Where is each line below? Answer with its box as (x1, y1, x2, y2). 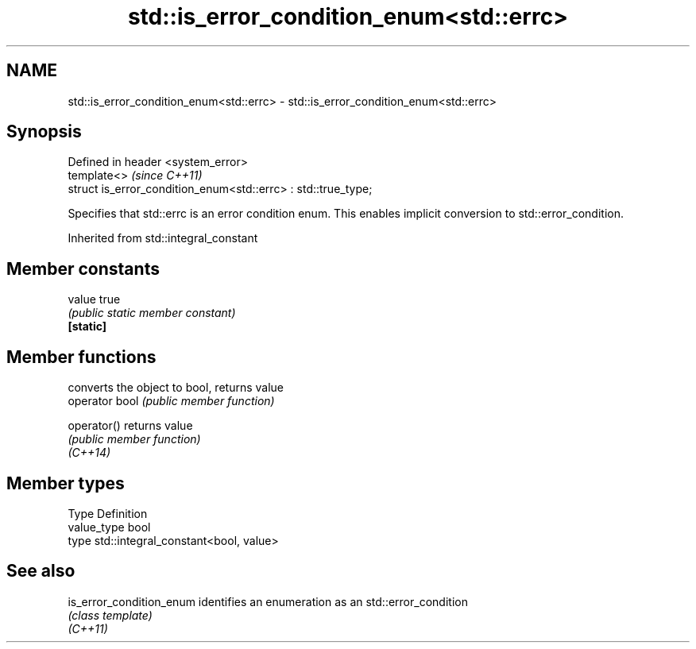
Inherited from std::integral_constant (68, 231, 258, 245)
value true (68, 292, 121, 307)
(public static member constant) (68, 306, 236, 320)
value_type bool (68, 520, 151, 534)
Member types (6, 473, 125, 493)
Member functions (6, 346, 157, 367)
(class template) (68, 608, 153, 622)
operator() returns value (68, 419, 193, 433)
